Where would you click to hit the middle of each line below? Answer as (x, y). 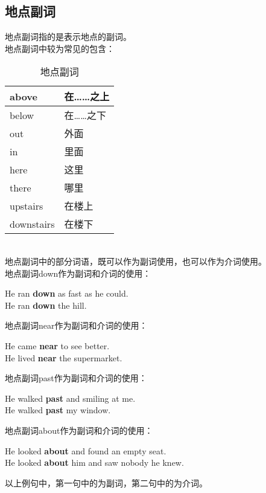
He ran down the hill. (46, 305)
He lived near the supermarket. (64, 357)
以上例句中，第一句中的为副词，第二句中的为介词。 (106, 482)
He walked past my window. (58, 410)
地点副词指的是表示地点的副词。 (68, 37)
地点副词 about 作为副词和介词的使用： (79, 430)
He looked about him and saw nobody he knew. (94, 462)
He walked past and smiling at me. (70, 398)
